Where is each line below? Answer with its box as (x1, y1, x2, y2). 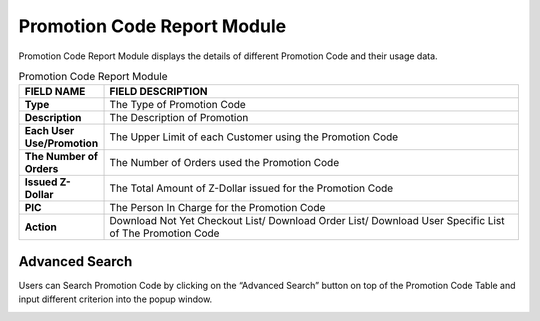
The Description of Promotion (109, 111, 249, 125)
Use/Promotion (24, 136, 99, 150)
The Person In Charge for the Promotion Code (109, 201, 326, 215)
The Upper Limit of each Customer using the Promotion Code (109, 130, 399, 144)
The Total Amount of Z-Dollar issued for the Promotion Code (109, 181, 394, 195)
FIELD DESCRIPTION (109, 85, 208, 99)
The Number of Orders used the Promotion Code (109, 156, 340, 170)
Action (24, 220, 57, 234)
